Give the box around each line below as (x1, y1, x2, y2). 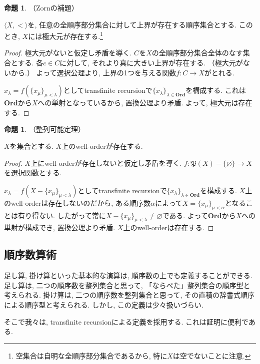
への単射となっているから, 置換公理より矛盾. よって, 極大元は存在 (37, 97, 252, 108)
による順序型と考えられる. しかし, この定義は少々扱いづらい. (4, 299, 203, 310)
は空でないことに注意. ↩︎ (172, 350, 251, 361)
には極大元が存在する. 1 (28, 29, 103, 41)
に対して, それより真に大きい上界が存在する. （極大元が (59, 57, 243, 68)
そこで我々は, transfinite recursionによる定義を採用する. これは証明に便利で (4, 316, 248, 327)
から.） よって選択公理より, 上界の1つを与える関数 (10, 67, 176, 77)
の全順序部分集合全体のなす (151, 47, 243, 58)
